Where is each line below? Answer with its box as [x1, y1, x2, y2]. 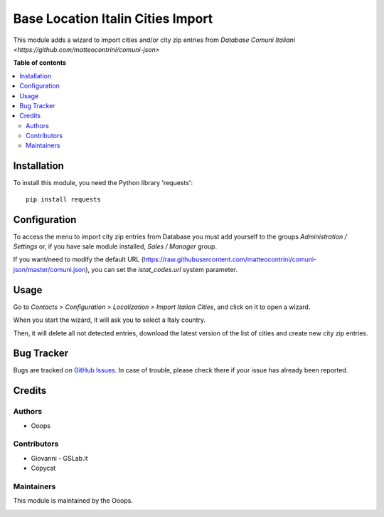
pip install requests [26, 195, 101, 203]
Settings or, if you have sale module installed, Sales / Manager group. [13, 242, 217, 251]
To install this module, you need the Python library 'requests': [13, 179, 193, 187]
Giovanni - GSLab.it [31, 454, 88, 462]
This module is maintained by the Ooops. [13, 496, 133, 505]
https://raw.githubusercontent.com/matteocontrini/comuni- [143, 255, 317, 263]
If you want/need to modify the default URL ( [13, 255, 144, 263]
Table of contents [13, 58, 67, 67]
